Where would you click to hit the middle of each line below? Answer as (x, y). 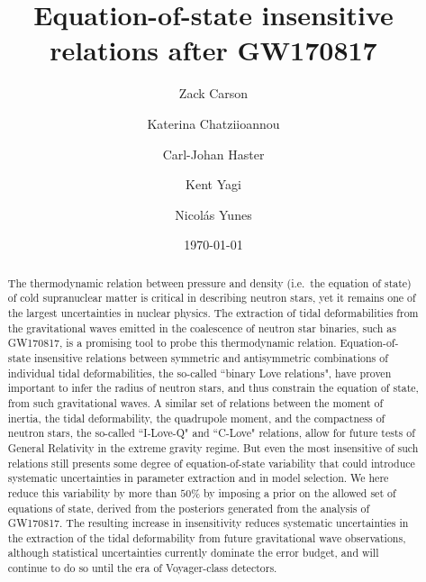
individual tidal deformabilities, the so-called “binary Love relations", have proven (199, 373)
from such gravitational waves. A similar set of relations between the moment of (195, 402)
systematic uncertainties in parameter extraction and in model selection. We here (198, 478)
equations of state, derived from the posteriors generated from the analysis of (189, 508)
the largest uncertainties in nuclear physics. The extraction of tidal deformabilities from (213, 312)
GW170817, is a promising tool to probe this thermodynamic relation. (172, 343)
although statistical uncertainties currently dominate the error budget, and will (193, 553)
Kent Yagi (213, 184)
